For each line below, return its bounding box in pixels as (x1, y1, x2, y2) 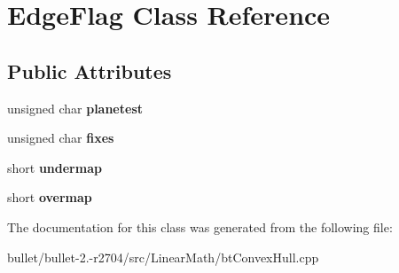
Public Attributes (7, 57, 172, 84)
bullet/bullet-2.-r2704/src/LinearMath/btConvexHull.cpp (7, 247, 319, 266)
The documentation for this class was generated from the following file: (7, 217, 393, 236)
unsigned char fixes (7, 129, 114, 147)
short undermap (7, 158, 102, 176)
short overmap (7, 188, 92, 207)
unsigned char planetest (7, 98, 143, 117)
